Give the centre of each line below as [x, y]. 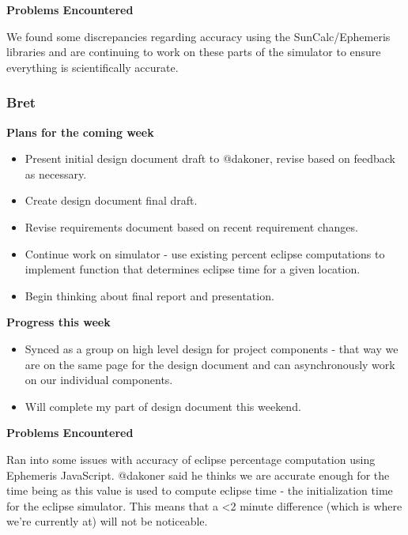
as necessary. [56, 173]
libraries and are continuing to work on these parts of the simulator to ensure [194, 52]
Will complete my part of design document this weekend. [163, 406]
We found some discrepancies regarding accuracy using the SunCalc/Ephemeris [198, 36]
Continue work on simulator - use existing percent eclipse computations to [205, 253]
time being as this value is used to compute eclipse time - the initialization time [200, 490]
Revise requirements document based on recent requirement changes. [191, 226]
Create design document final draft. [111, 200]
